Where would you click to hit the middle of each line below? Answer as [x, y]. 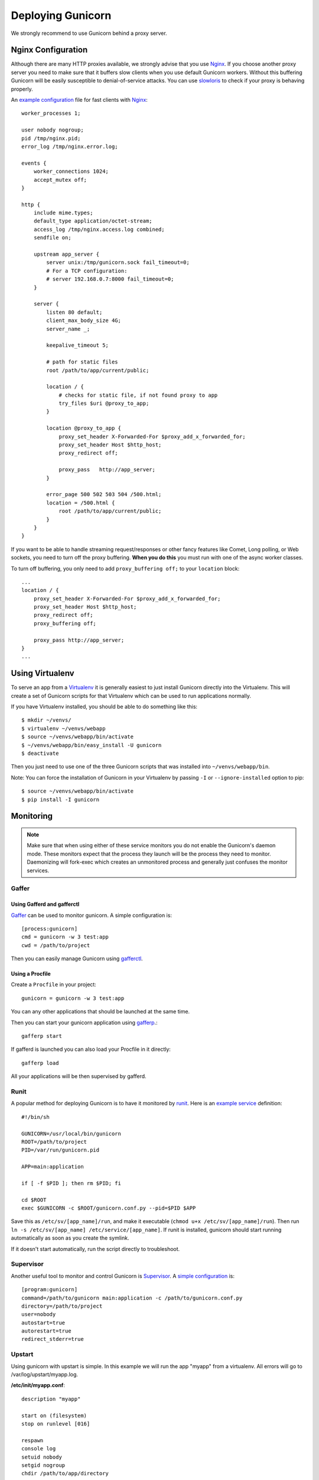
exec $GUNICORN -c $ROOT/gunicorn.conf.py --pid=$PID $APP [109, 1208]
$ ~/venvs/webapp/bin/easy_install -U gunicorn [92, 745]
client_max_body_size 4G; [84, 321]
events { [34, 163]
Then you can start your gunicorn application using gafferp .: [84, 1022]
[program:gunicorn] [50, 1290]
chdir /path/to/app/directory [65, 1473]
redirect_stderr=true [53, 1339]
